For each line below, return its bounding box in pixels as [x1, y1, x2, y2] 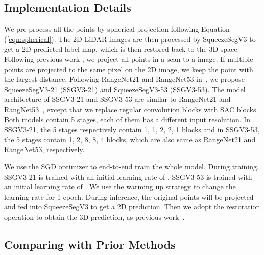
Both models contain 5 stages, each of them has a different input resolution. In [4, 114, 251, 124]
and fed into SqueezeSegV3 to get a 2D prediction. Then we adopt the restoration [4, 201, 260, 212]
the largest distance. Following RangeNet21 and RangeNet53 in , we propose [4, 74, 245, 84]
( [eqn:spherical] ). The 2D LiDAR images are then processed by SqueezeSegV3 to [4, 33, 256, 44]
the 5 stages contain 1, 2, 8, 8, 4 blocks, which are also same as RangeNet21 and [4, 134, 256, 144]
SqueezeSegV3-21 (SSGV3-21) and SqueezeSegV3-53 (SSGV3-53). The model [4, 83, 246, 94]
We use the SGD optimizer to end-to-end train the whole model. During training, [4, 161, 259, 172]
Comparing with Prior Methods [4, 236, 176, 252]
